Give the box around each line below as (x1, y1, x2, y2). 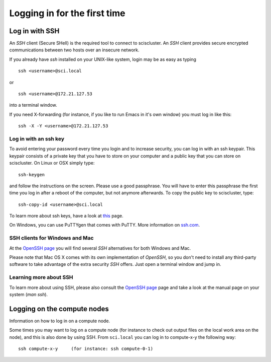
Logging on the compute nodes (9, 305, 109, 313)
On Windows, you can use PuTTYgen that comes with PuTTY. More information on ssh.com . (9, 222, 200, 228)
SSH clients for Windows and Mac (9, 235, 94, 242)
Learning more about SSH (9, 274, 73, 281)
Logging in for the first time (9, 8, 125, 19)
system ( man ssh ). (9, 291, 48, 297)
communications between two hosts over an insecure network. (9, 47, 140, 53)
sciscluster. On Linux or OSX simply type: (9, 160, 95, 166)
